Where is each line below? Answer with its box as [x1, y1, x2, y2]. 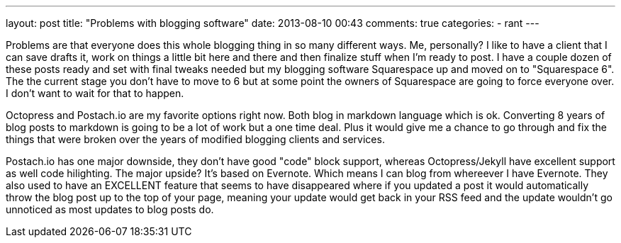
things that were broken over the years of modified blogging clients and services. [6, 133, 385, 145]
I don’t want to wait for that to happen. [6, 87, 184, 99]
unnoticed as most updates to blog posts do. [6, 203, 214, 215]
